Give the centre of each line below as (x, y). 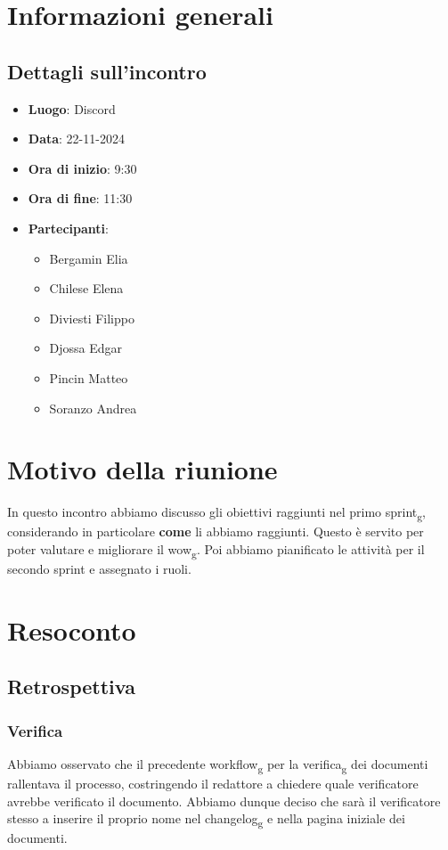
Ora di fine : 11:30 (80, 198)
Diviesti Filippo (92, 318)
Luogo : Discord (72, 108)
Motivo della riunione (143, 469)
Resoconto (72, 629)
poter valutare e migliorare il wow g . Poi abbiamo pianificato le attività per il (216, 550)
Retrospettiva (71, 687)
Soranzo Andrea (93, 408)
